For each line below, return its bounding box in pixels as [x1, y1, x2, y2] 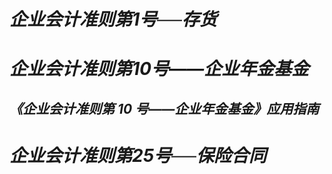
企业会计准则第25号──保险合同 [9, 144, 267, 167]
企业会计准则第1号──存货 [9, 8, 217, 31]
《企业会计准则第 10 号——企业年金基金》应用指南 [9, 100, 320, 117]
